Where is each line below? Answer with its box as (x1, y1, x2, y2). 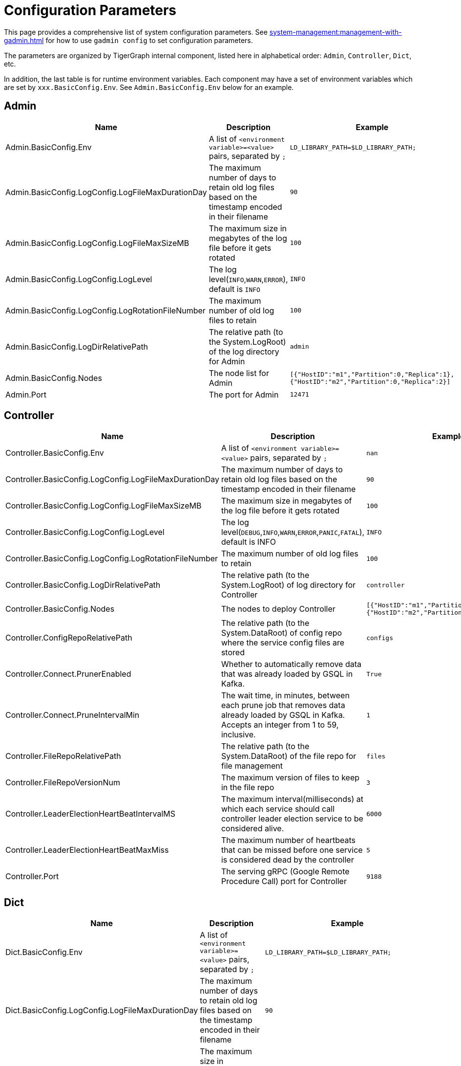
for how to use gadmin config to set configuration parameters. (45, 36, 253, 44)
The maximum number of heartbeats (221, 835, 356, 845)
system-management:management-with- (269, 27, 402, 36)
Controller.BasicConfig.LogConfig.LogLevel (5, 527, 165, 537)
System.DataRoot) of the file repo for (221, 751, 356, 761)
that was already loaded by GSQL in (221, 669, 353, 679)
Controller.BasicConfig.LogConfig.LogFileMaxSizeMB (5, 501, 202, 511)
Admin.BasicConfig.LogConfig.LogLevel (5, 274, 152, 284)
